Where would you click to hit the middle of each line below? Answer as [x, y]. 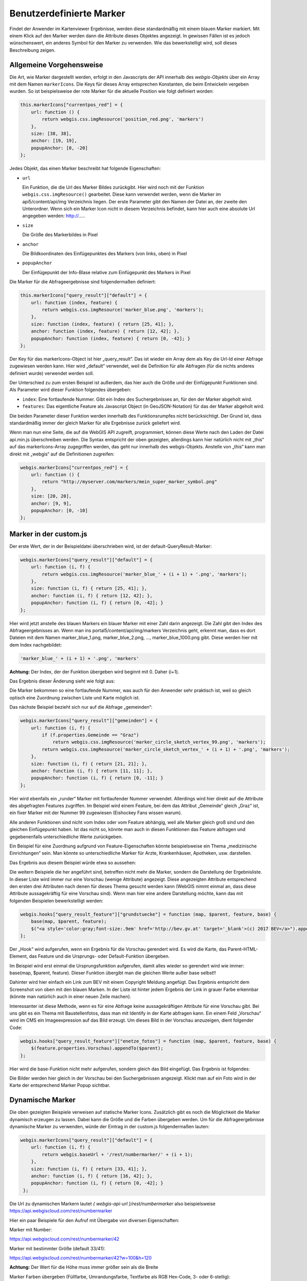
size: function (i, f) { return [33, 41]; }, [89, 1169]
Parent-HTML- [243, 949]
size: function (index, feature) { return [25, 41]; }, [103, 324]
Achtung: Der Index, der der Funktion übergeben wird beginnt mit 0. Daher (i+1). [94, 672]
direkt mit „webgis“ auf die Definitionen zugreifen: [62, 454]
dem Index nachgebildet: [36, 645]
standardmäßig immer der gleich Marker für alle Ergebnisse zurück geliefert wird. [95, 423]
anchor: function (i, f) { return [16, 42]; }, [92, 1176]
